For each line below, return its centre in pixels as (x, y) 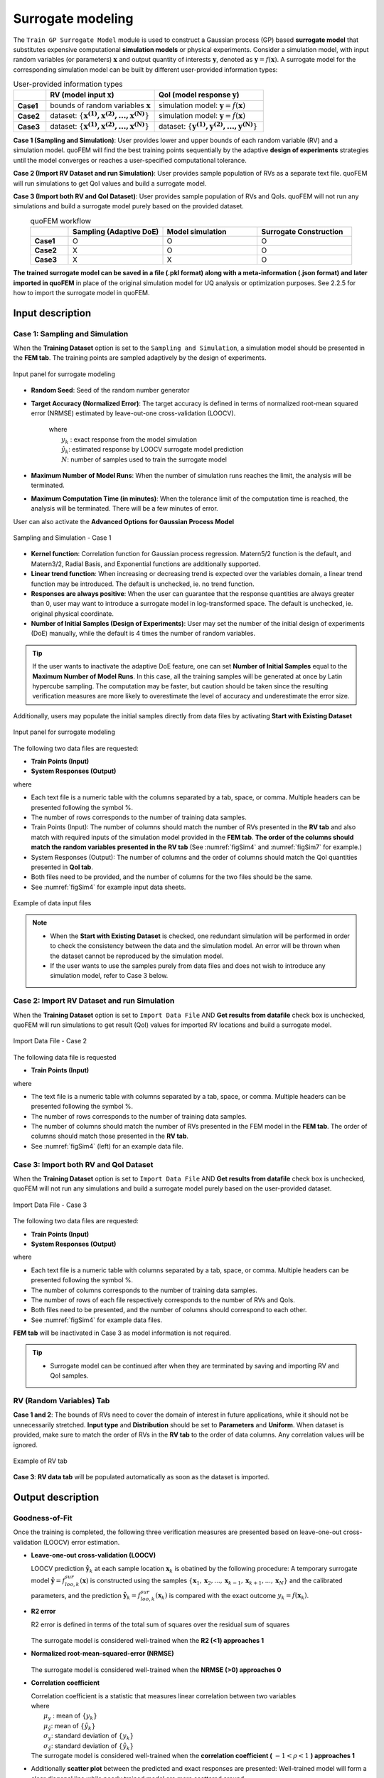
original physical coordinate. (72, 613)
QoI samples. (69, 1375)
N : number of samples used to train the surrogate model (144, 459)
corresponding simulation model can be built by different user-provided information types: (145, 69)
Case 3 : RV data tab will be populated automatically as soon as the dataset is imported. (142, 1477)
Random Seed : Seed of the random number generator (110, 390)
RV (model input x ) (82, 95)
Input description (52, 313)
